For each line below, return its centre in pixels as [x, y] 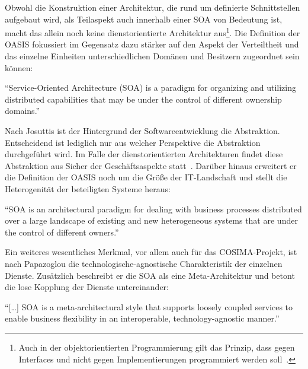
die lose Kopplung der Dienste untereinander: [87, 287]
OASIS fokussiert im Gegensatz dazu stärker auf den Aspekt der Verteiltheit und [152, 44]
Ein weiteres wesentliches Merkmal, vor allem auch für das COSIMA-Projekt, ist [151, 252]
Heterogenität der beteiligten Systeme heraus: [88, 188]
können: [19, 67]
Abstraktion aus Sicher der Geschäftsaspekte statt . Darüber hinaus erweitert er [151, 165]
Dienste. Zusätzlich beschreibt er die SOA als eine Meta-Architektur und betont [150, 275]
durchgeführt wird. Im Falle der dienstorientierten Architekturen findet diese [144, 154]
